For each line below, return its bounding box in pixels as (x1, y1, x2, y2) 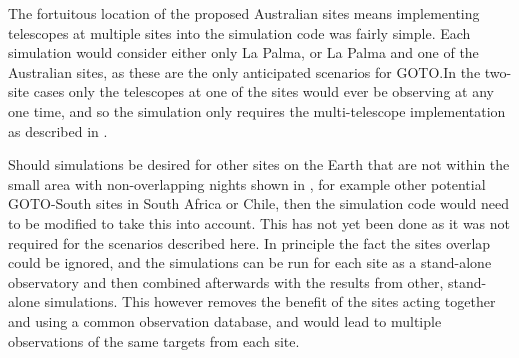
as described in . (8, 120, 108, 141)
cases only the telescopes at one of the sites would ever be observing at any (33, 81, 494, 102)
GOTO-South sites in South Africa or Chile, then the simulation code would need (8, 193, 509, 214)
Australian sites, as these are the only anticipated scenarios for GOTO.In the (8, 61, 481, 82)
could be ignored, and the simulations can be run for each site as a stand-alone (8, 252, 492, 273)
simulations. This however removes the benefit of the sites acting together (44, 291, 496, 312)
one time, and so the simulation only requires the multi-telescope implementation (8, 100, 506, 121)
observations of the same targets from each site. (8, 330, 300, 351)
